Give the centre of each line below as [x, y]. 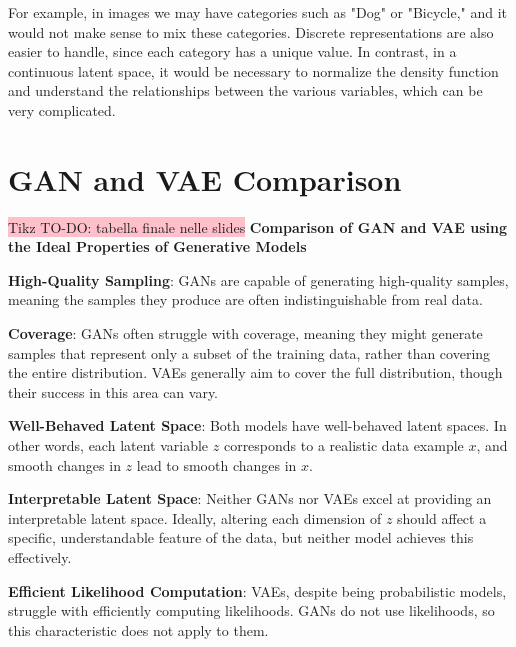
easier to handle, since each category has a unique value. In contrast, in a [232, 51]
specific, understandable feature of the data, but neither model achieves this [241, 537]
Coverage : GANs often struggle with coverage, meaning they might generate [245, 333]
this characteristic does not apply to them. [138, 629]
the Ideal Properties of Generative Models [157, 246]
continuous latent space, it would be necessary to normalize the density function [253, 70]
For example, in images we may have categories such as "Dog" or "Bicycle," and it [258, 12]
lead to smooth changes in [216, 464]
